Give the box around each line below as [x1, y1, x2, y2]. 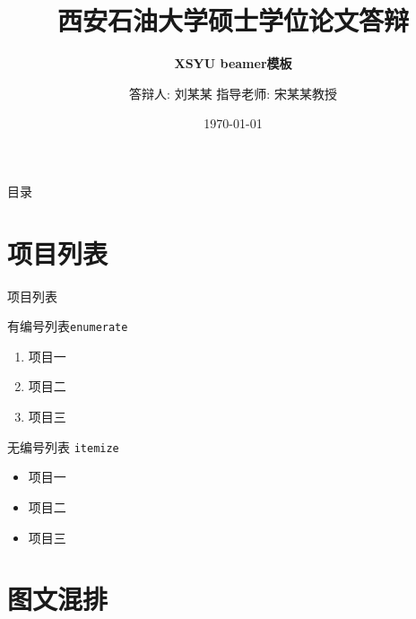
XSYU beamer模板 [174, 54, 292, 73]
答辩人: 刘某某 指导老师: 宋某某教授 [129, 83, 337, 102]
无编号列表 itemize [7, 437, 119, 456]
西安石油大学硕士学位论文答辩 [56, 2, 409, 39]
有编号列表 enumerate [7, 317, 128, 336]
